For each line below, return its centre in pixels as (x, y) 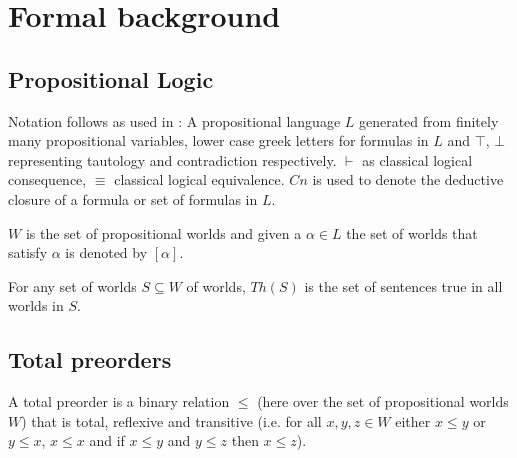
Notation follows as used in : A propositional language (174, 120)
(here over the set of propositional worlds (383, 401)
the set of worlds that (412, 232)
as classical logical (417, 159)
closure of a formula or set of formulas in (133, 198)
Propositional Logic (111, 78)
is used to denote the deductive (408, 179)
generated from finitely (428, 120)
